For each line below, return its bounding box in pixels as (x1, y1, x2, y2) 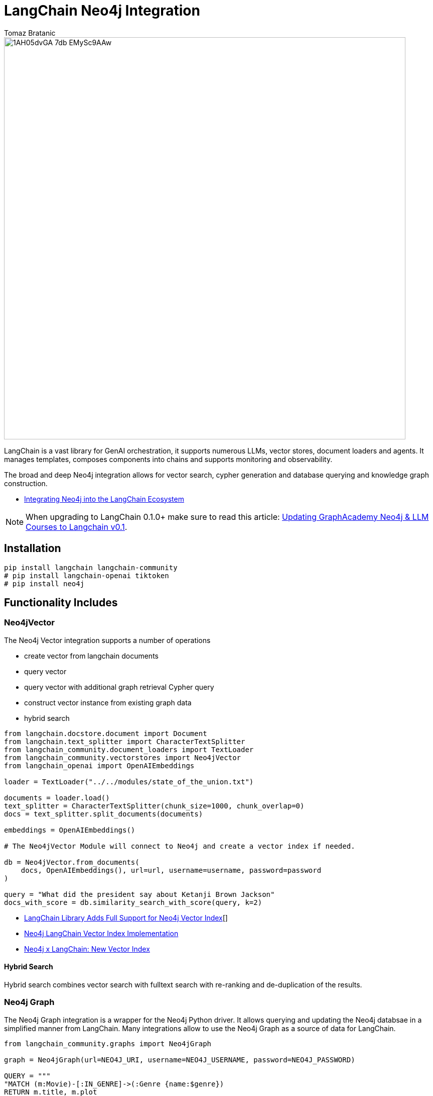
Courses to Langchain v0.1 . (26, 521, 127, 532)
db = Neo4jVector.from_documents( (4, 858, 139, 866)
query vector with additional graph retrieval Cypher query (24, 682, 214, 691)
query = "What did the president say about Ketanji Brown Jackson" (4, 890, 275, 898)
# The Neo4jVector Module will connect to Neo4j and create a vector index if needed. (4, 842, 355, 850)
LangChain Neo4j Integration (4, 2, 200, 19)
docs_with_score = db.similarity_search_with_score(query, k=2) (4, 898, 262, 906)
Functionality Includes (4, 596, 118, 609)
